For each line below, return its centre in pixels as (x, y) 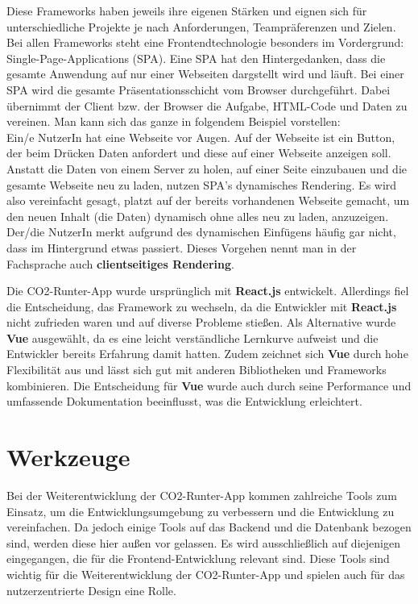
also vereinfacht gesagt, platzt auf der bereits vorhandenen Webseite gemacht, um (208, 200)
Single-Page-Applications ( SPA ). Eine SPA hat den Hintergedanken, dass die (196, 58)
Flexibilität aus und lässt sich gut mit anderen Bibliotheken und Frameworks (197, 370)
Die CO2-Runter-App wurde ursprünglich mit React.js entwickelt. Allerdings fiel (208, 291)
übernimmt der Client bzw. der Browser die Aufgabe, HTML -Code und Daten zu (207, 105)
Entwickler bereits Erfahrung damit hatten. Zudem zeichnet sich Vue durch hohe (207, 354)
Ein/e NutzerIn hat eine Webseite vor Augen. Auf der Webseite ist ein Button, (201, 137)
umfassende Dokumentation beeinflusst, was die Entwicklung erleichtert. (184, 401)
